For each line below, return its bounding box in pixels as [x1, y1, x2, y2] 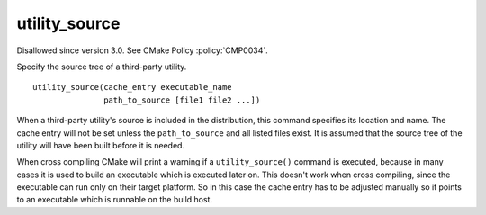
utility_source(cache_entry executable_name [32, 82, 233, 93]
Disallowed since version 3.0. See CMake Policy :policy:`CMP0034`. [16, 45, 269, 56]
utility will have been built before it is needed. [16, 139, 184, 150]
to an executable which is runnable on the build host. [16, 194, 213, 205]
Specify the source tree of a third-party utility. [16, 61, 187, 72]
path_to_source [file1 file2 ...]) [103, 94, 261, 105]
